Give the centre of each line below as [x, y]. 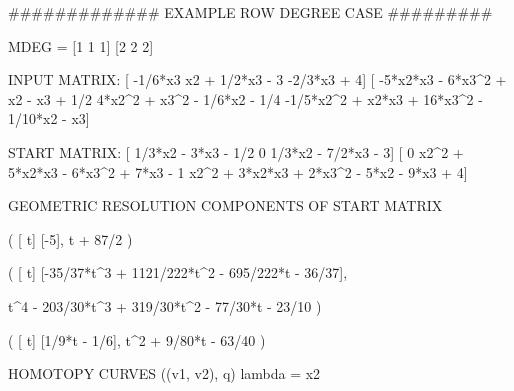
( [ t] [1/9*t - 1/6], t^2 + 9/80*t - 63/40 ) [137, 339]
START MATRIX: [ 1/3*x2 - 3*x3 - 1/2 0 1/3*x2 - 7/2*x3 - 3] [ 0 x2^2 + [236, 151]
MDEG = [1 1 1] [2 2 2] [81, 45]
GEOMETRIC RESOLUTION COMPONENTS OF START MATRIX [225, 205]
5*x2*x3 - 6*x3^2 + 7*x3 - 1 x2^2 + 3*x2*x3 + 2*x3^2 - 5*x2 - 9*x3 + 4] [238, 171]
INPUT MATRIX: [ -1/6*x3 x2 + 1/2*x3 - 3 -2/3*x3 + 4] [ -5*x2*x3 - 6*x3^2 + [257, 79]
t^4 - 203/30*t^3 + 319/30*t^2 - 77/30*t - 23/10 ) [165, 305]
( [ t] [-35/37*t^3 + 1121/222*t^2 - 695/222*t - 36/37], [178, 272]
